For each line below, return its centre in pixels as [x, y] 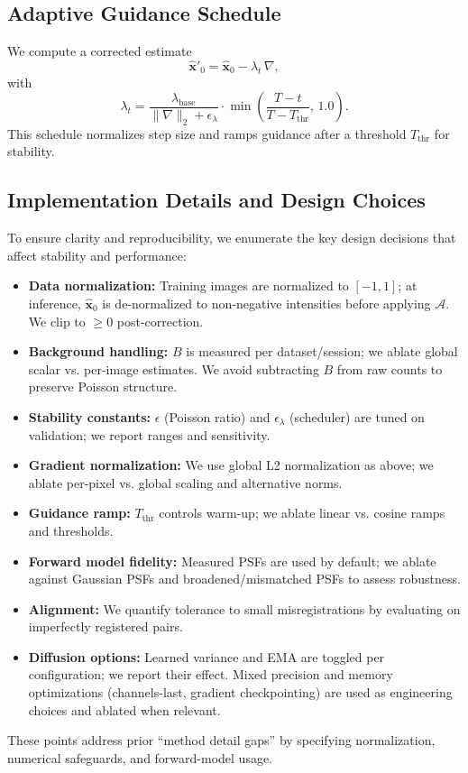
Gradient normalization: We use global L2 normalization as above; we [231, 465]
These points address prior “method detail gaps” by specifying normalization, [221, 740]
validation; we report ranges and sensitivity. [149, 434]
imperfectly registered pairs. [106, 626]
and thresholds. [71, 530]
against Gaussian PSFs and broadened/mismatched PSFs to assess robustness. [244, 579]
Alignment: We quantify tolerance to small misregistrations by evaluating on [244, 608]
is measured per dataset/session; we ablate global [322, 351]
